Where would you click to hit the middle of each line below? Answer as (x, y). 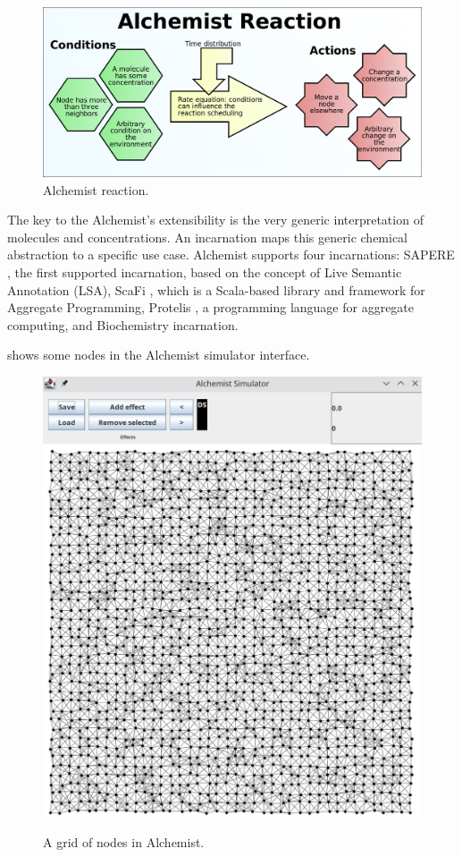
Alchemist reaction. (96, 189)
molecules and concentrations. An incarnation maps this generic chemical (208, 237)
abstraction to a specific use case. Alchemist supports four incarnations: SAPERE (231, 255)
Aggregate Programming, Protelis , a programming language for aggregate (211, 307)
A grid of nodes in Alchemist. (124, 842)
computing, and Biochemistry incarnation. (123, 324)
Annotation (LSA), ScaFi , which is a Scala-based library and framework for (216, 289)
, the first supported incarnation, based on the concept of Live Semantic (205, 272)
